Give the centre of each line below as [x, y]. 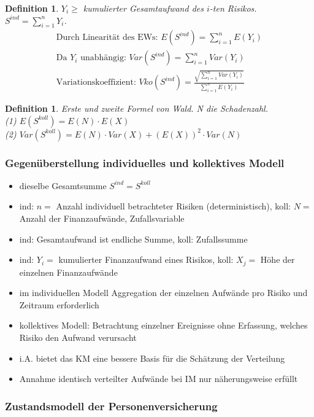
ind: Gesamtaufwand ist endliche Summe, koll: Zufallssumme [133, 239]
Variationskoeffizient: [96, 83]
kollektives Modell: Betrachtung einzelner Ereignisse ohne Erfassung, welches [163, 325]
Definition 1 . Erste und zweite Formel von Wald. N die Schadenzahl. [136, 108]
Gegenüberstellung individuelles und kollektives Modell [145, 162]
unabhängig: [103, 58]
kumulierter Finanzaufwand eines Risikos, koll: [146, 259]
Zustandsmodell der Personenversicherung [111, 406]
